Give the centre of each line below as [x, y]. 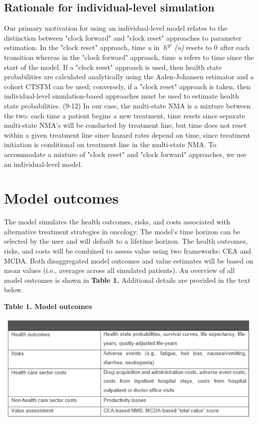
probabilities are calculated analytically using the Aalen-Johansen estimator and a [129, 77]
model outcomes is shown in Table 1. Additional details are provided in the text [127, 280]
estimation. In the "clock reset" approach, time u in [82, 47]
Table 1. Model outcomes [48, 306]
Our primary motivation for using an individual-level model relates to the [116, 28]
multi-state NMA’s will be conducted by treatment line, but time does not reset [126, 125]
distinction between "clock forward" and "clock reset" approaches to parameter [123, 37]
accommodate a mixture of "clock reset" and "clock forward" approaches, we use [125, 154]
